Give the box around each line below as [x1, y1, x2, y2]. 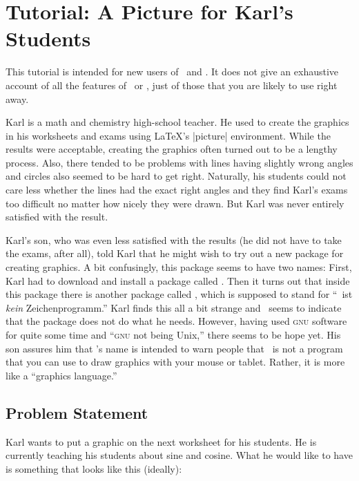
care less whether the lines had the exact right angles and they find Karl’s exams [6, 182, 348, 197]
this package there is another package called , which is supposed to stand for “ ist [6, 287, 353, 301]
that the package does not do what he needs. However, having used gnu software [6, 314, 347, 328]
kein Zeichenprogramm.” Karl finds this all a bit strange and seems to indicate [6, 300, 342, 314]
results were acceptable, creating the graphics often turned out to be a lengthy [6, 142, 338, 156]
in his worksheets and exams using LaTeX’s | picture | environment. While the [6, 128, 331, 142]
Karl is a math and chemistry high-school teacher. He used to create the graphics [6, 115, 349, 129]
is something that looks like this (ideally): [6, 461, 182, 475]
